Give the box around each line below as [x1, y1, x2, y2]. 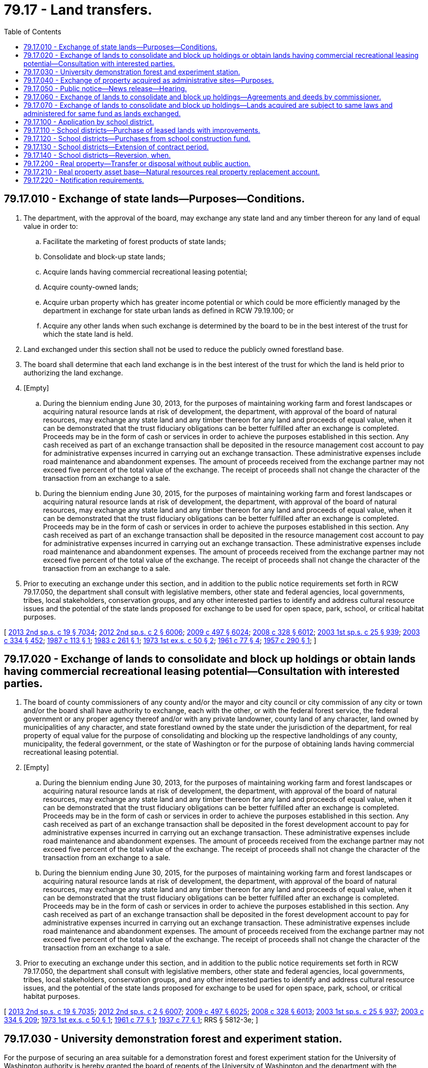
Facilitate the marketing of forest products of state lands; [43, 237, 226, 246]
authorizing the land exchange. [23, 368, 123, 377]
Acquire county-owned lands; [43, 282, 138, 291]
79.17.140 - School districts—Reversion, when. [23, 150, 171, 159]
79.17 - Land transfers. [4, 1, 153, 18]
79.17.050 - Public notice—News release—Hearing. [23, 84, 187, 93]
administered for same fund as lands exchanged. [23, 109, 181, 118]
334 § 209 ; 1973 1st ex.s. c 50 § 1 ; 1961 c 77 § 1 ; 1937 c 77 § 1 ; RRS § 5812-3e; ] [4, 1016, 258, 1024]
